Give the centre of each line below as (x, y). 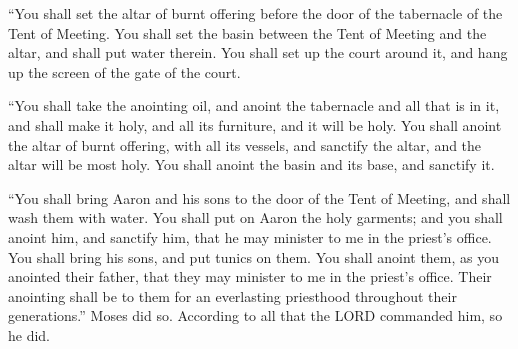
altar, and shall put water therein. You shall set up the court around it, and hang (258, 52)
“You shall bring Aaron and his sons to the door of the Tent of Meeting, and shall (259, 197)
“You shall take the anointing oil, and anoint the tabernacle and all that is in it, (254, 105)
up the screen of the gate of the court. (124, 71)
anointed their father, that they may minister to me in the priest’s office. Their (250, 276)
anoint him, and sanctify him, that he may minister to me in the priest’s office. (250, 236)
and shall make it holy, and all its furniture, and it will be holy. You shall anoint (255, 124)
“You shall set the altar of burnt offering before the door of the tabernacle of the (255, 13)
